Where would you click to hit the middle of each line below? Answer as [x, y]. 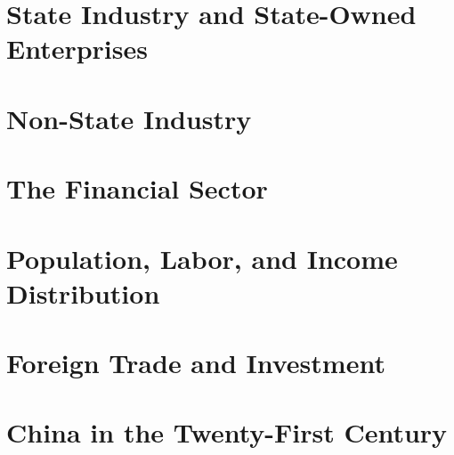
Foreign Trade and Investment [196, 363]
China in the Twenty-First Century [227, 432]
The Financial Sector [137, 188]
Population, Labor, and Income [202, 258]
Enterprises [77, 49]
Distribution [83, 292]
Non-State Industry [129, 118]
